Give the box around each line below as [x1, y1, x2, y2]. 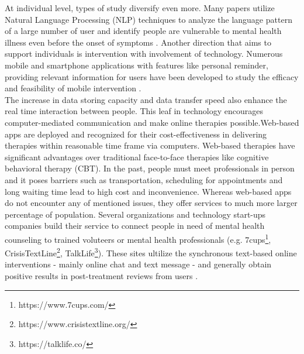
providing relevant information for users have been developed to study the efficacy [5, 70, 299, 83]
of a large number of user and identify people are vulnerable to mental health [5, 25, 282, 37]
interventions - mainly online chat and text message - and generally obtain [5, 258, 272, 270]
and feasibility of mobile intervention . [5, 82, 141, 94]
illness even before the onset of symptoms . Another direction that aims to [5, 36, 271, 48]
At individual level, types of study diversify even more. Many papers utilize [5, 2, 275, 13]
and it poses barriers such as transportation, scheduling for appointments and [5, 173, 283, 185]
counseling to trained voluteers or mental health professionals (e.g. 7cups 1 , [5, 231, 271, 245]
